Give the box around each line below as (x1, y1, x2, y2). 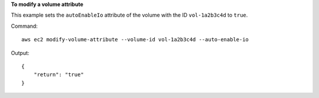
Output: (11, 49, 30, 56)
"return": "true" (33, 71, 84, 78)
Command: (11, 22, 38, 30)
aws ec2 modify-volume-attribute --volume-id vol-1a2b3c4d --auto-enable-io (21, 36, 249, 43)
